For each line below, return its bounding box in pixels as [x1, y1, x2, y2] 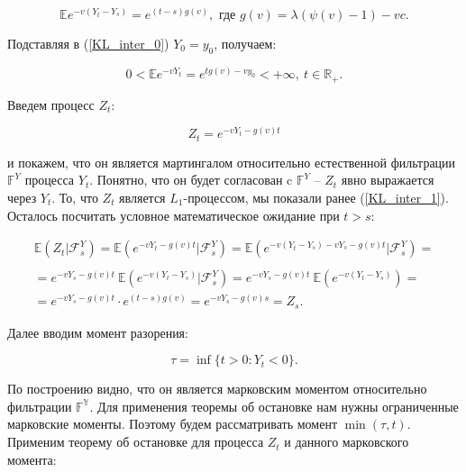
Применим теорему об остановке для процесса [7, 432, 264, 451]
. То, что [51, 187, 98, 206]
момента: [7, 449, 57, 468]
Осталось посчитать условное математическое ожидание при [7, 205, 340, 224]
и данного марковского [284, 432, 409, 451]
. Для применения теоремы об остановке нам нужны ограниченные [89, 396, 459, 415]
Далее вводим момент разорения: [7, 322, 188, 341]
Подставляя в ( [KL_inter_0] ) [7, 34, 169, 53]
